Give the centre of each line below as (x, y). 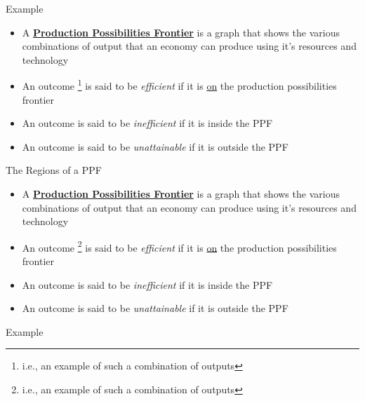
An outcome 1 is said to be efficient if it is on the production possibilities (179, 85)
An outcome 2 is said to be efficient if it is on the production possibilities (179, 246)
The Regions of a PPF (54, 170)
